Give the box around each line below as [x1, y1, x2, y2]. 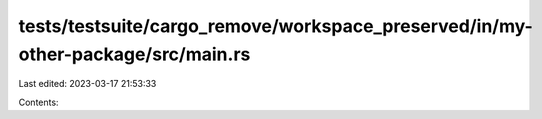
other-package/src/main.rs [18, 43, 251, 65]
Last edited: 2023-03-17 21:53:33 [18, 78, 157, 90]
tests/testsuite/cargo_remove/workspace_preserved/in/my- [18, 15, 534, 37]
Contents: [18, 96, 59, 108]
